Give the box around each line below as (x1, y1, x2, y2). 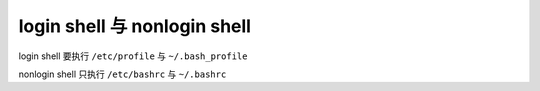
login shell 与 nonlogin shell (18, 15, 252, 37)
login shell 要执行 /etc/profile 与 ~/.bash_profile (18, 50, 248, 62)
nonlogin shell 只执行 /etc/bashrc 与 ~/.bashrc (18, 68, 227, 80)
